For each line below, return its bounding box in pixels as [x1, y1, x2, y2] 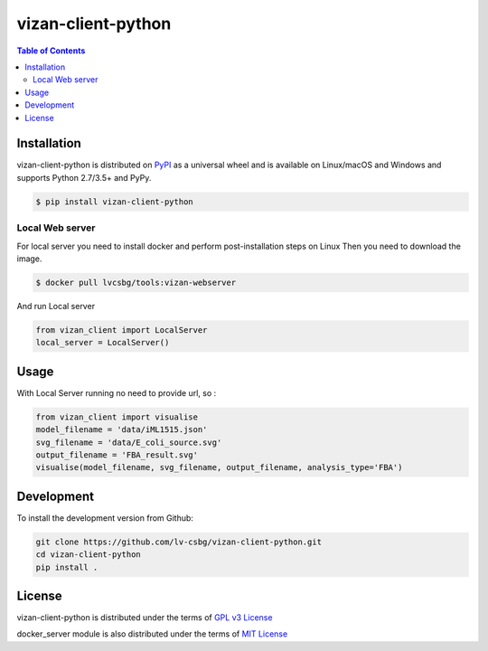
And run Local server [16, 300, 95, 311]
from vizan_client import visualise [35, 411, 199, 422]
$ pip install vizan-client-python [35, 196, 193, 207]
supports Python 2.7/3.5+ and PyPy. [16, 172, 152, 183]
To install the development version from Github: [16, 512, 194, 524]
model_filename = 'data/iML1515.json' [35, 425, 208, 435]
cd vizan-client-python [35, 550, 142, 560]
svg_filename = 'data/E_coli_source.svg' [35, 437, 222, 448]
